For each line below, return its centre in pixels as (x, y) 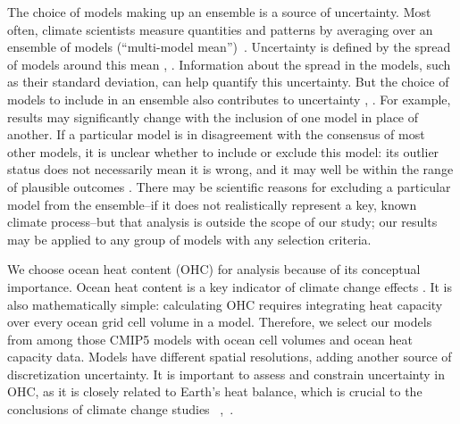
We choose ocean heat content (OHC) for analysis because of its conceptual (214, 269)
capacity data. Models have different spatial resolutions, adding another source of (230, 357)
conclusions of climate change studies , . (121, 409)
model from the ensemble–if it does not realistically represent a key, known (212, 204)
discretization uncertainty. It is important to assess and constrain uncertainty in (226, 374)
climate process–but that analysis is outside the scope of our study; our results (222, 222)
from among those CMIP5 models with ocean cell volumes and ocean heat (210, 339)
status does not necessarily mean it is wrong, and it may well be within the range (230, 169)
